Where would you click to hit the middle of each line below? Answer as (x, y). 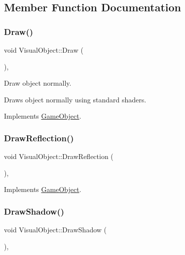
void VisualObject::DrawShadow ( (55, 230)
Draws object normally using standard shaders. (75, 99)
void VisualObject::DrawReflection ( (59, 156)
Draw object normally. (38, 83)
